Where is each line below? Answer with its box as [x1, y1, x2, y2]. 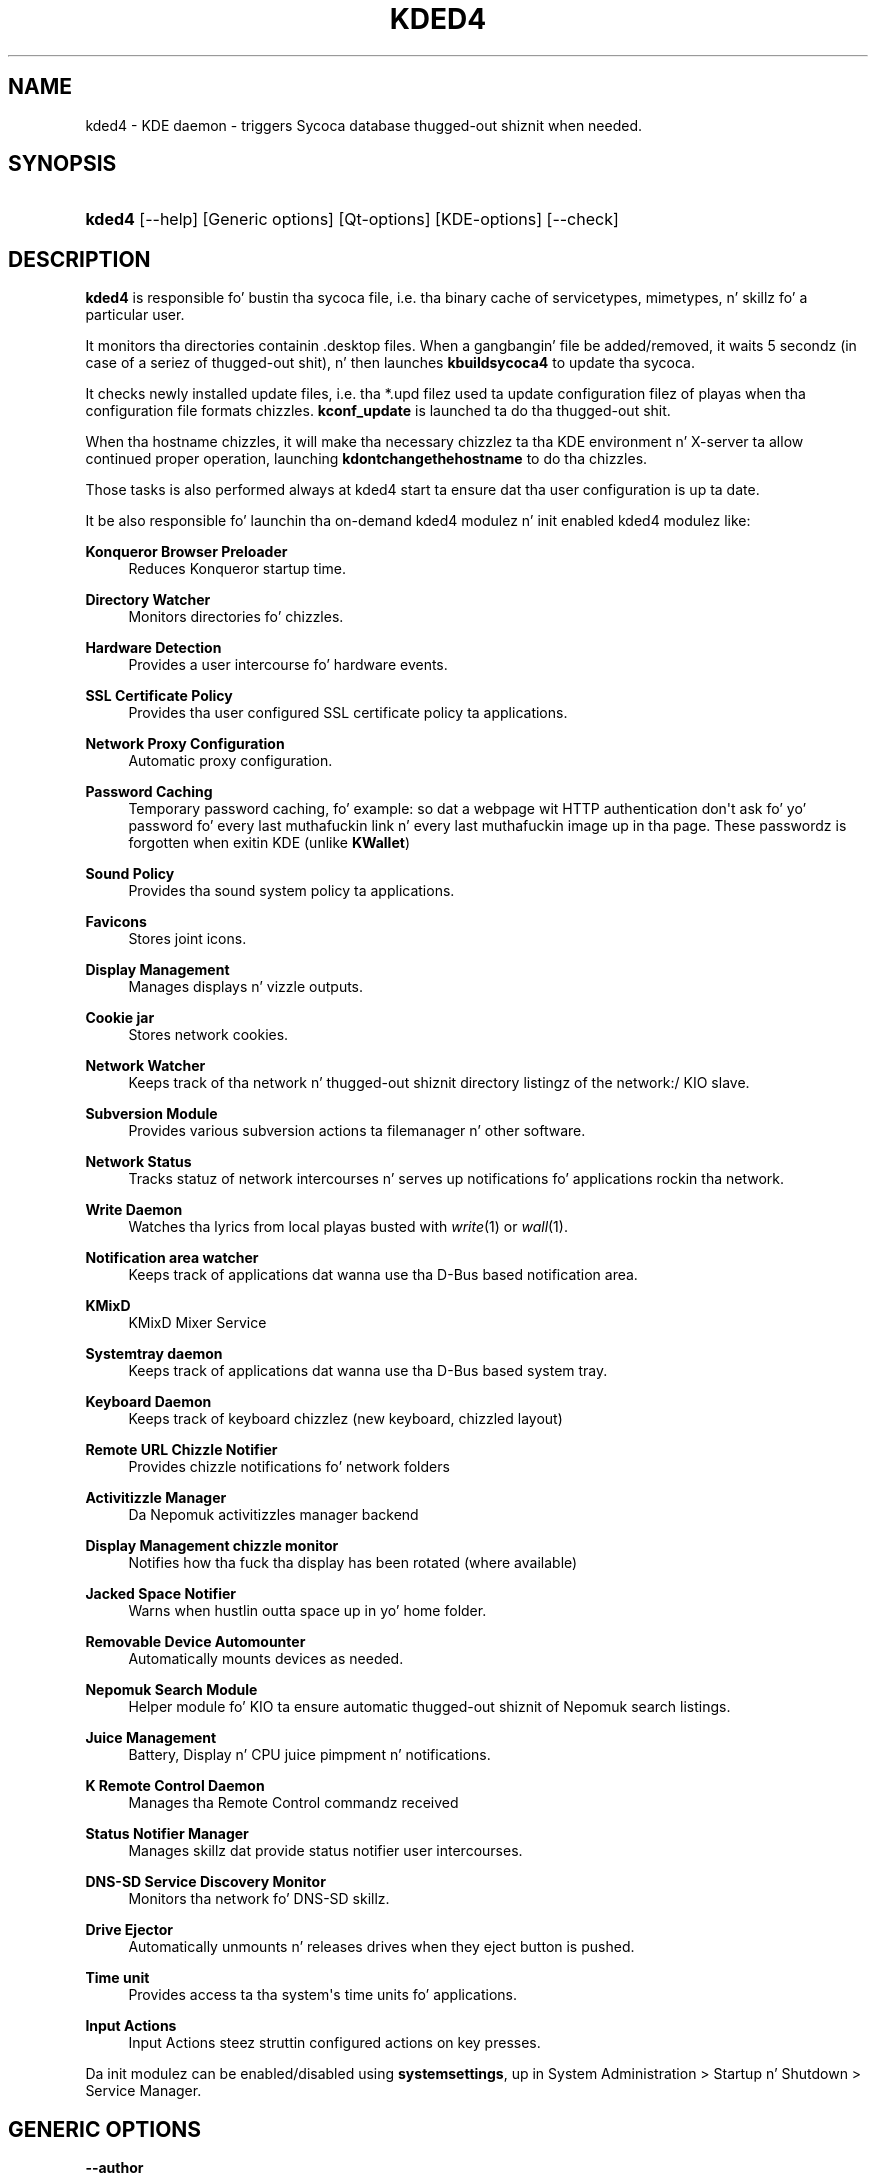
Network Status [85, 1153, 192, 1171]
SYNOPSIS [8, 151, 117, 177]
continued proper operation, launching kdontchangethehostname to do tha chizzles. [85, 450, 648, 468]
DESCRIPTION [8, 246, 151, 272]
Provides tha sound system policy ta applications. [128, 882, 455, 900]
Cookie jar [85, 1009, 155, 1027]
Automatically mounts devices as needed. [128, 1650, 404, 1668]
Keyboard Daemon [85, 1393, 212, 1411]
